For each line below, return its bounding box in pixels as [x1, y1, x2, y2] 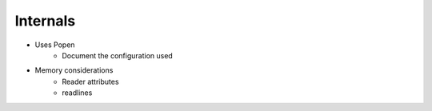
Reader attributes [62, 77, 119, 86]
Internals [14, 12, 76, 30]
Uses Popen [34, 40, 75, 50]
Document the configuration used [62, 50, 174, 60]
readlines [62, 88, 93, 97]
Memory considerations [34, 65, 114, 75]
